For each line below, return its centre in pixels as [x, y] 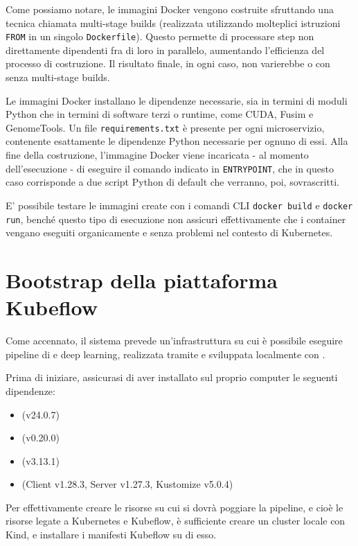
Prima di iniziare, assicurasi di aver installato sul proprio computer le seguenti [172, 377]
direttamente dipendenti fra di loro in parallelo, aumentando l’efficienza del [165, 50]
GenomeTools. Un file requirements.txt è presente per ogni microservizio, [165, 127]
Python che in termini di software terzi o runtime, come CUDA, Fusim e [160, 114]
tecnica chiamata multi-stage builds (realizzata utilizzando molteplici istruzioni [173, 23]
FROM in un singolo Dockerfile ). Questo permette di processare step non [160, 36]
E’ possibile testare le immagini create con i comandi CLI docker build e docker [179, 205]
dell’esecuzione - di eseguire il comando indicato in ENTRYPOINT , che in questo [170, 168]
